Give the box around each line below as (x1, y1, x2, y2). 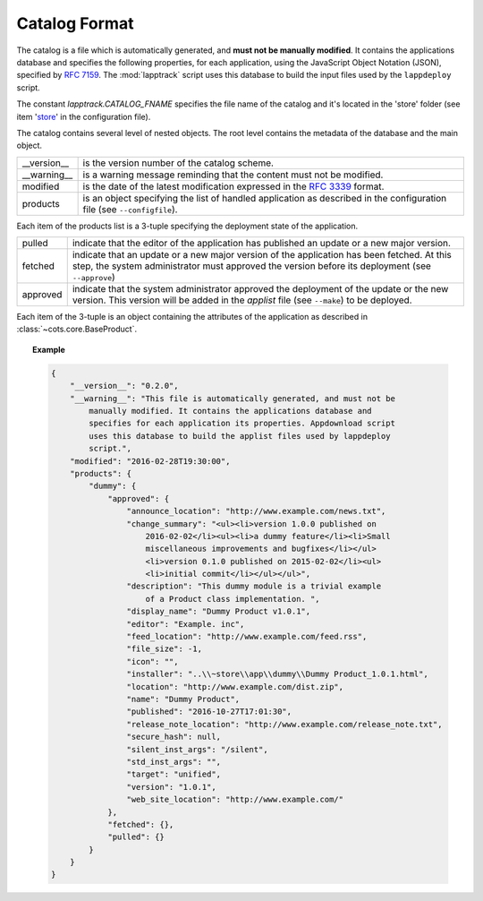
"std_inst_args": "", (126, 757, 222, 767)
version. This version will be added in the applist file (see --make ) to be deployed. (72, 294, 412, 306)
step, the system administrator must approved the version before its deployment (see (72, 260, 431, 272)
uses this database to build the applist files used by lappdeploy (89, 431, 391, 441)
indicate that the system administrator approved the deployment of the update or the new (72, 283, 449, 296)
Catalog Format (16, 13, 134, 33)
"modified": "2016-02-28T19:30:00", (70, 456, 231, 466)
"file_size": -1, (126, 644, 203, 654)
